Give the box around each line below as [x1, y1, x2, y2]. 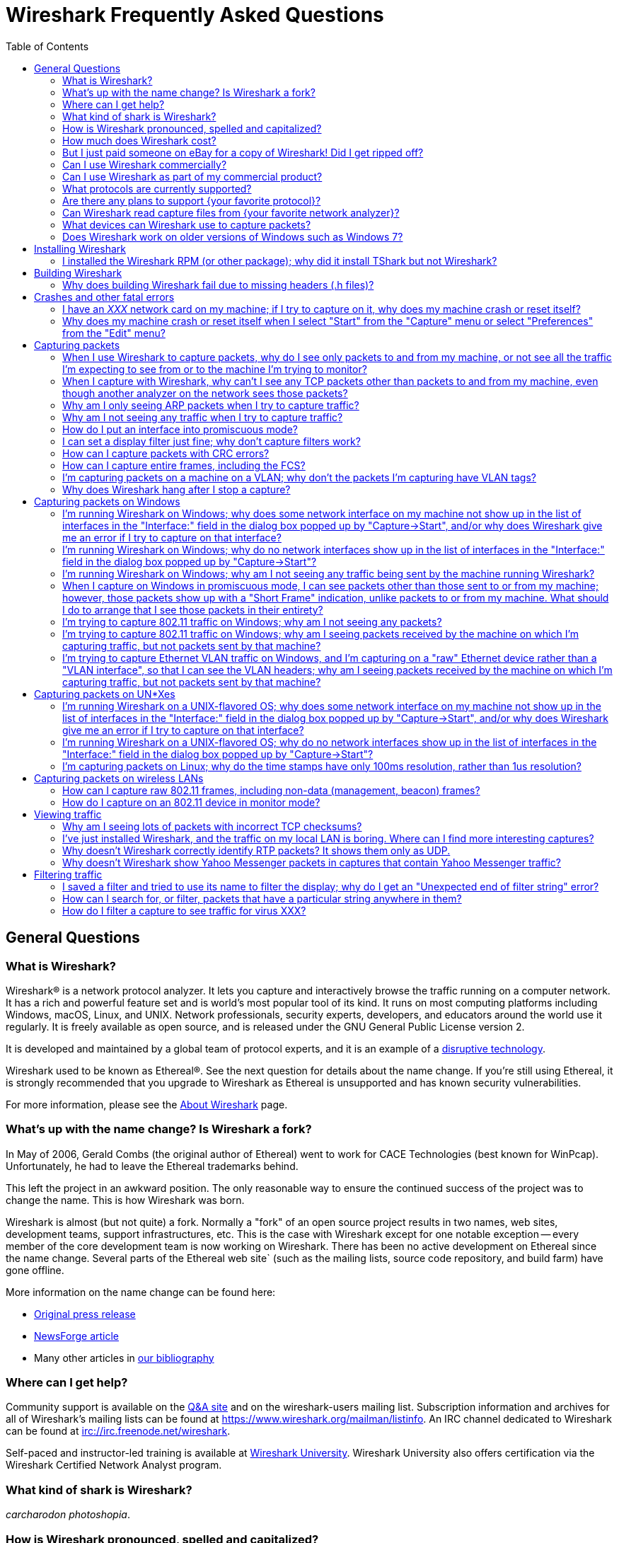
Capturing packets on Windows [34, 495, 180, 507]
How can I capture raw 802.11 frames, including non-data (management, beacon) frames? [62, 784, 480, 796]
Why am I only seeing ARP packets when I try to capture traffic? [62, 398, 359, 411]
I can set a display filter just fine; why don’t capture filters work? [62, 435, 361, 447]
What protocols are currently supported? [62, 182, 252, 195]
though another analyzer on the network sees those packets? [62, 386, 348, 399]
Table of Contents [6, 40, 89, 52]
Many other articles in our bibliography [34, 1351, 214, 1364]
